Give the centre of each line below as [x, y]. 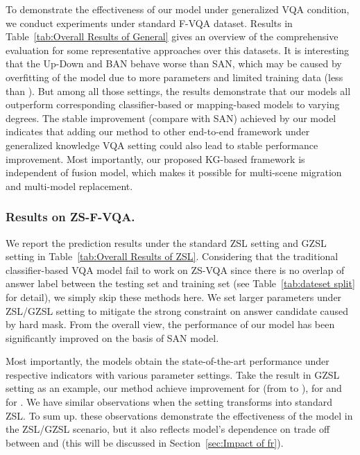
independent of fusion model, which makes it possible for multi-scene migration [174, 172]
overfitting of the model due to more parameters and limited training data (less [174, 77]
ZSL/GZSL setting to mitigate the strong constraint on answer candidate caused [177, 310]
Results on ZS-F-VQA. [70, 217]
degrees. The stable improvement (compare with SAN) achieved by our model [171, 118]
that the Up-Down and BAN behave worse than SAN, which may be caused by [174, 63]
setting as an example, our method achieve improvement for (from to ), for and [174, 388]
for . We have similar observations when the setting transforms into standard [169, 402]
